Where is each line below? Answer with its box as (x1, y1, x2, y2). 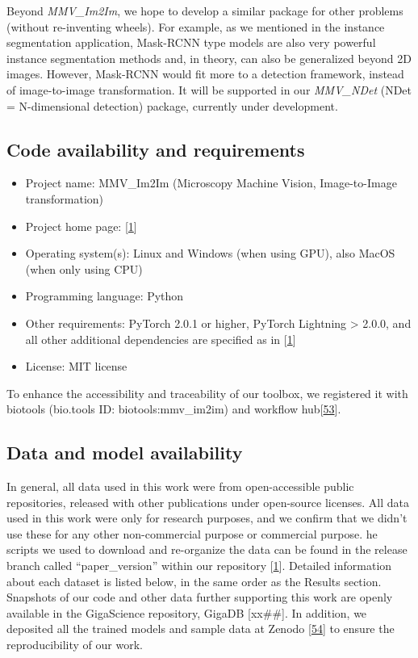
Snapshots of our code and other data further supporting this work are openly (6, 589, 393, 606)
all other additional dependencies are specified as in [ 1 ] (25, 330, 296, 347)
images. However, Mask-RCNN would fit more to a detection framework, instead (6, 65, 404, 82)
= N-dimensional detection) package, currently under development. (6, 97, 338, 114)
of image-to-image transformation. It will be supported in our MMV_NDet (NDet (6, 81, 412, 98)
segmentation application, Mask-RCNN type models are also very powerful (6, 34, 376, 51)
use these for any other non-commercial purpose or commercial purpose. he (6, 525, 378, 542)
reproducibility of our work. (6, 636, 143, 653)
